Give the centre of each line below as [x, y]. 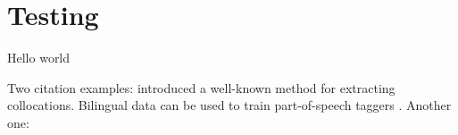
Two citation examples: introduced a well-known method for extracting [201, 87]
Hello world [39, 58]
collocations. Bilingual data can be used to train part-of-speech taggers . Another [229, 105]
